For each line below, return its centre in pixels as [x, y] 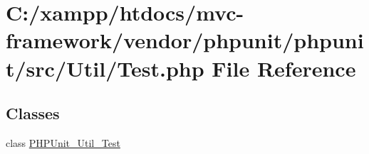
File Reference [284, 68]
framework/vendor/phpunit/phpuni [185, 40]
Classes [33, 113]
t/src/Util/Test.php [105, 68]
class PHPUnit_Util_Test [63, 142]
